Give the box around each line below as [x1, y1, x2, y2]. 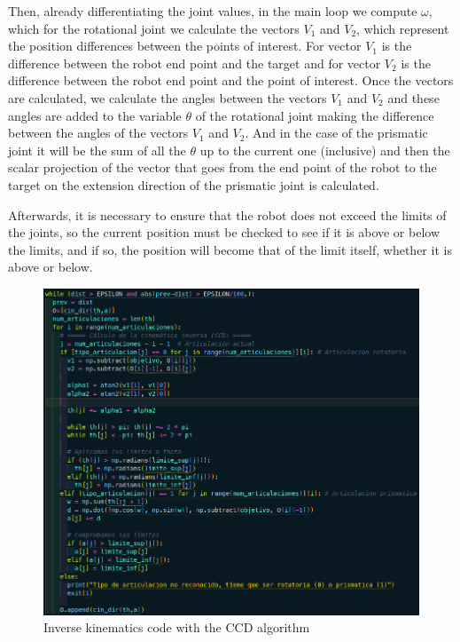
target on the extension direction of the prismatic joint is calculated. [8, 175, 379, 194]
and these [387, 88, 440, 107]
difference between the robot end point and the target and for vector [8, 53, 381, 72]
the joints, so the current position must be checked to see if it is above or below [8, 223, 441, 242]
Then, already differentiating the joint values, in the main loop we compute [8, 2, 417, 20]
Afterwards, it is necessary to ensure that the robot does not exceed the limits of [8, 205, 447, 224]
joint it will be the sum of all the [8, 140, 186, 159]
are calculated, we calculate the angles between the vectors [8, 88, 327, 107]
